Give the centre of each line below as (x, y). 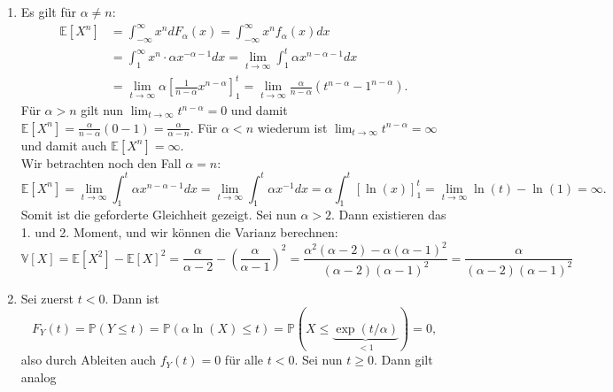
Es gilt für (48, 12)
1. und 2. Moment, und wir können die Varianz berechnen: (179, 232)
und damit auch (64, 145)
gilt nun (102, 110)
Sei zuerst (47, 298)
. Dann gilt (403, 360)
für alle (244, 360)
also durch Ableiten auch (88, 360)
